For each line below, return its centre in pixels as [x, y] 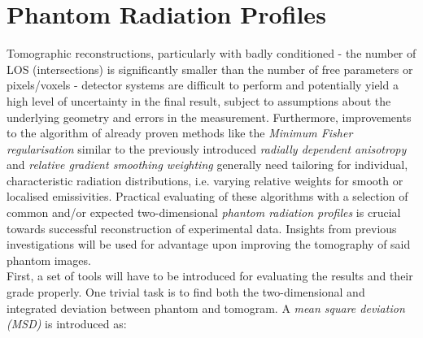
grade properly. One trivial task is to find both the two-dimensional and [186, 292]
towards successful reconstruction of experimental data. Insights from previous [202, 228]
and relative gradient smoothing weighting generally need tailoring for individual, [207, 165]
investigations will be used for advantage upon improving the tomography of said [209, 244]
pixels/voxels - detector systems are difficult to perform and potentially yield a [203, 85]
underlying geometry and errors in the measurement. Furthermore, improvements [209, 117]
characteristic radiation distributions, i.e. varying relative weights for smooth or [205, 180]
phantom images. [49, 260]
